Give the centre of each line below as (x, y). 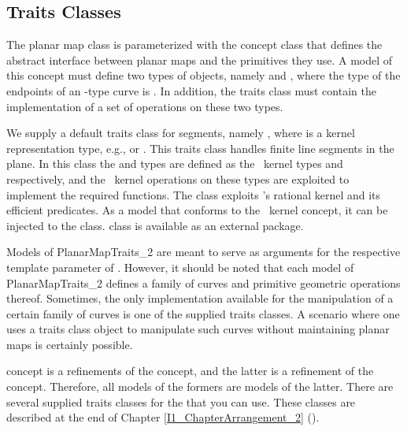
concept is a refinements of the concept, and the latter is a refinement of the (190, 371)
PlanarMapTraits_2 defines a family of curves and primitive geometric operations (203, 282)
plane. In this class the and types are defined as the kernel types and (175, 163)
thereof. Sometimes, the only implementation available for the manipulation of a (200, 298)
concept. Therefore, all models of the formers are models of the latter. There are (200, 386)
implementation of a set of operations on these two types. (145, 106)
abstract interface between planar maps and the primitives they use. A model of (200, 59)
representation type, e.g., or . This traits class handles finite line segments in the (200, 148)
